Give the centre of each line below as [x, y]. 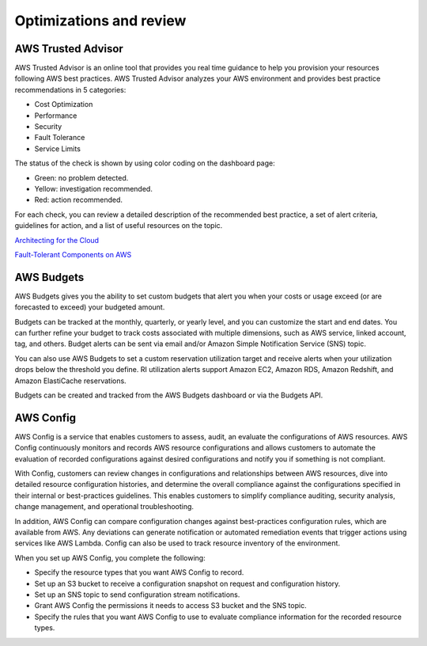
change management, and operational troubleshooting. [104, 507]
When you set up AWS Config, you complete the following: [110, 557]
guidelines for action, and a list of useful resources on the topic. [119, 226]
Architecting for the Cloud [57, 240]
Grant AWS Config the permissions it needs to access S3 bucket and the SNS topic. [171, 606]
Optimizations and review [100, 21]
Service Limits [57, 148]
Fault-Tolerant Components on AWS [73, 254]
